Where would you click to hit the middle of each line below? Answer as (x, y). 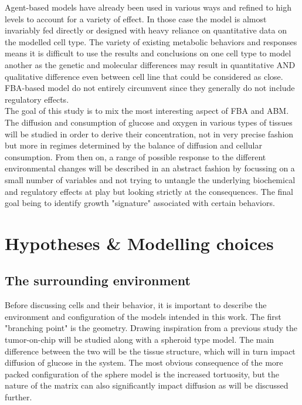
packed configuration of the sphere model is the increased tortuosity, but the (142, 374)
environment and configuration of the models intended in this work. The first (143, 316)
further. (18, 397)
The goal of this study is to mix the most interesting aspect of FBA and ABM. (147, 111)
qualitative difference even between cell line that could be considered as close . (144, 76)
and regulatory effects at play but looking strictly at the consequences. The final (149, 191)
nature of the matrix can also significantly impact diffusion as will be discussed (147, 385)
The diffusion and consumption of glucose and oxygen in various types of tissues (149, 122)
